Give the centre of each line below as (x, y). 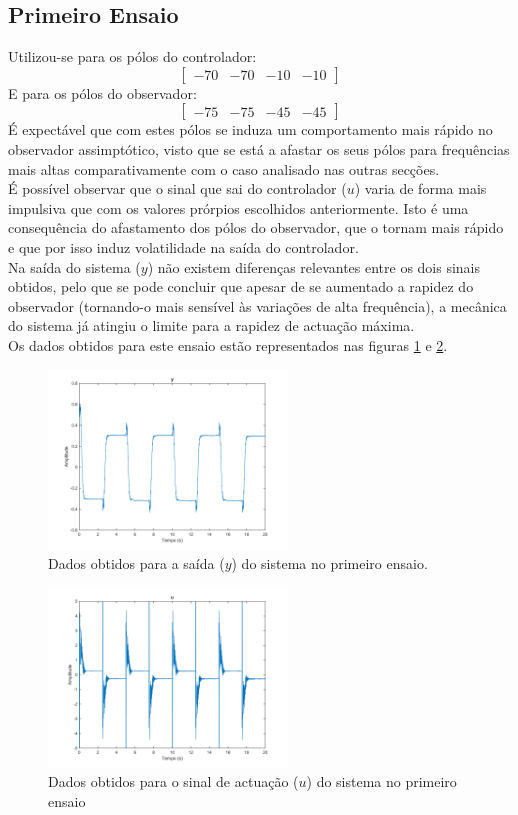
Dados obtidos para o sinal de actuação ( (173, 781)
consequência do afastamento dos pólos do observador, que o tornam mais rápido (256, 227)
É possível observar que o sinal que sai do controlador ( (177, 188)
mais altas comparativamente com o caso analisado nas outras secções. (224, 168)
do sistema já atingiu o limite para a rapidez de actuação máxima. (211, 325)
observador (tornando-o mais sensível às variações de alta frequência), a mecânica (257, 305)
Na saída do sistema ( (74, 266)
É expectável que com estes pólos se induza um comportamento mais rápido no (250, 129)
